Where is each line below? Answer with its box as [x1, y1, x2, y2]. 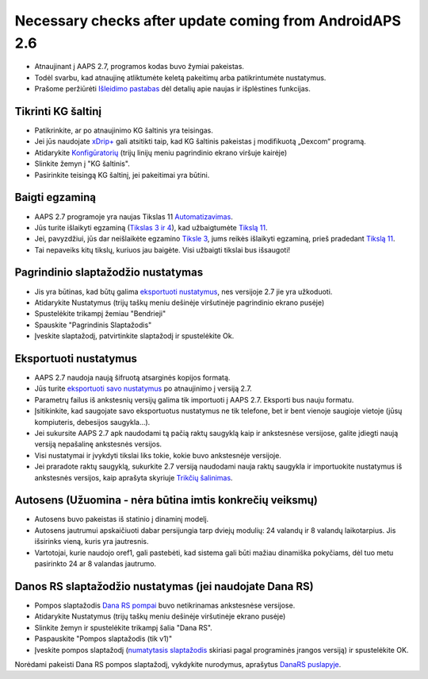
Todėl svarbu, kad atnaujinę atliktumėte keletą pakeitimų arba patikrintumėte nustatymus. [34, 72, 327, 83]
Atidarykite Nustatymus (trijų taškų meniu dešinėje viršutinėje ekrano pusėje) [34, 611, 286, 621]
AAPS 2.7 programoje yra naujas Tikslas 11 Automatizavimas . [34, 211, 233, 222]
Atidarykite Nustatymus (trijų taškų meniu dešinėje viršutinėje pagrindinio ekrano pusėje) [34, 298, 325, 307]
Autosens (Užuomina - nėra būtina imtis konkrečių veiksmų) [14, 493, 319, 507]
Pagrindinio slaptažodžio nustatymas [14, 266, 204, 280]
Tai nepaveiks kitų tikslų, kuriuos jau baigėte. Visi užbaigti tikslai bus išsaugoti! [34, 245, 291, 254]
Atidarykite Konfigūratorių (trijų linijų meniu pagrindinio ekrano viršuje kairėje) [34, 148, 288, 157]
